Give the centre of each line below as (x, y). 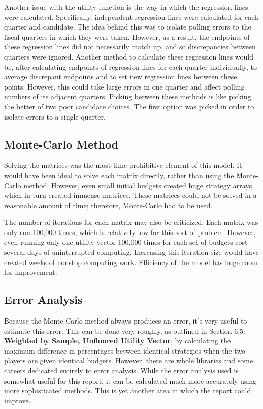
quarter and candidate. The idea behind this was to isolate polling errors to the (128, 27)
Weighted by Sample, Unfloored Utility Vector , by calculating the (118, 341)
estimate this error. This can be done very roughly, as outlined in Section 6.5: (125, 330)
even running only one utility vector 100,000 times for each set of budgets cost (126, 242)
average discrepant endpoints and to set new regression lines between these (121, 77)
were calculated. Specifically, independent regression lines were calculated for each (131, 17)
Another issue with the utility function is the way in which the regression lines (126, 7)
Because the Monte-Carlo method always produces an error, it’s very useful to (126, 321)
